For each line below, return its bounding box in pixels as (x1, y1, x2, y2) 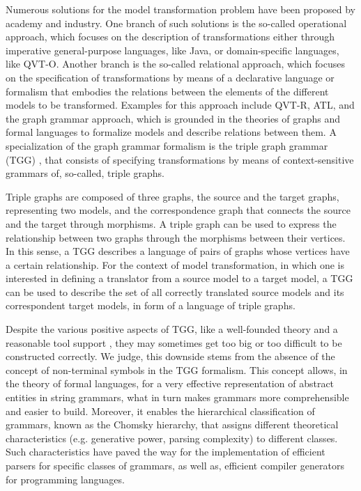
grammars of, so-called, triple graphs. (6, 166, 164, 180)
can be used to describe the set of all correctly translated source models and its (6, 284, 344, 299)
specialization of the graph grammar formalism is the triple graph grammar (6, 138, 328, 153)
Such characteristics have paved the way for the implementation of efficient (6, 444, 325, 459)
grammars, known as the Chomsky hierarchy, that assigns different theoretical (6, 417, 339, 432)
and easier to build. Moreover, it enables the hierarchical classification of (6, 403, 315, 418)
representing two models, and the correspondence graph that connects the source (6, 203, 351, 217)
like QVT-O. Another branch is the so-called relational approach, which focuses (6, 56, 345, 71)
